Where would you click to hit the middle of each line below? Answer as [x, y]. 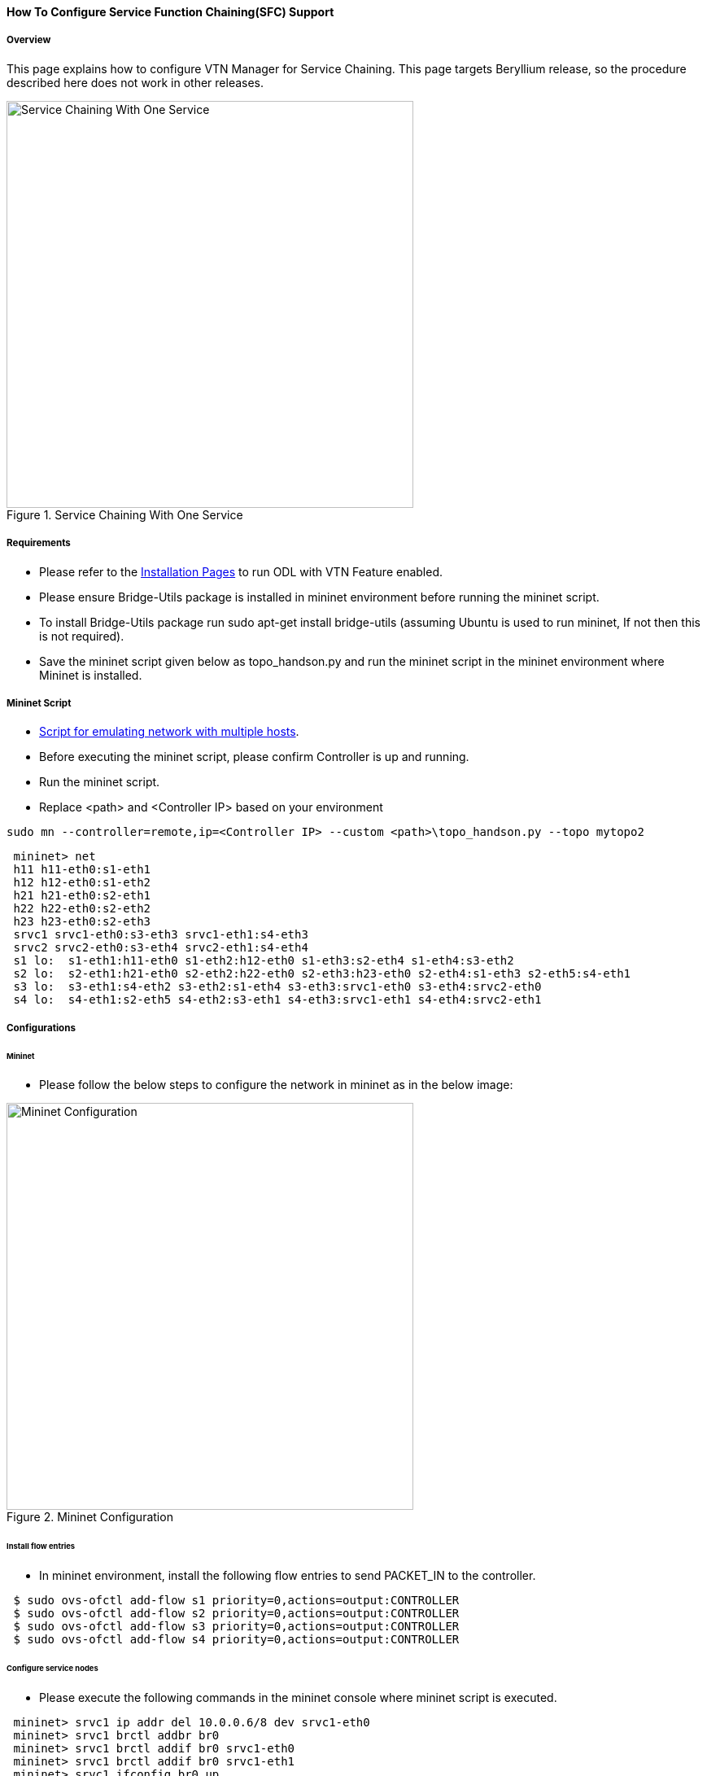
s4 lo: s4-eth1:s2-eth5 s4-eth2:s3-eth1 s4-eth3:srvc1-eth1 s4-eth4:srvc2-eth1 [277, 1000]
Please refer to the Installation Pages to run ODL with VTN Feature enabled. [241, 571]
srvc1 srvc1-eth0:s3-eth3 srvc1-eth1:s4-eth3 [161, 935]
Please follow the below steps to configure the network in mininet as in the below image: [276, 1085]
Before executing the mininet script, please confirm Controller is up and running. [254, 757]
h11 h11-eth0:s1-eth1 [82, 870]
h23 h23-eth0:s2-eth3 [82, 922]
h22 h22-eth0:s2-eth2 [82, 909]
